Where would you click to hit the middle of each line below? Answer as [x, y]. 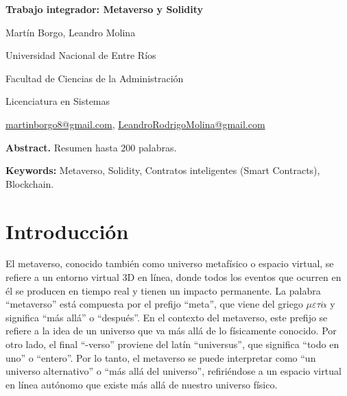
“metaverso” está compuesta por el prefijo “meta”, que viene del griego [154, 304]
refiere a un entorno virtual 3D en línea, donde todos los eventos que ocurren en [173, 277]
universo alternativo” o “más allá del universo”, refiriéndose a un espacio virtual [173, 371]
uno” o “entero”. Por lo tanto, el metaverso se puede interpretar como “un [161, 357]
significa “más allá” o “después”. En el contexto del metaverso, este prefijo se [167, 317]
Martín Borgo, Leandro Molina [71, 32]
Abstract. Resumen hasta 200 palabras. [91, 147]
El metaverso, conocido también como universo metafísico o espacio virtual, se [170, 263]
